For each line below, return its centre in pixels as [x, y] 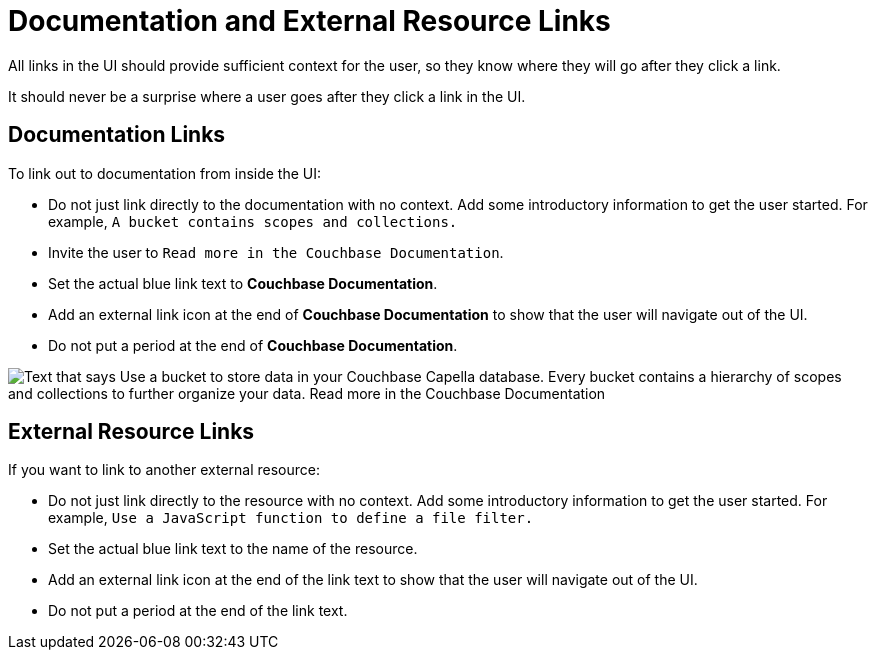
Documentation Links [117, 135]
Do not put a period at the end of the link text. [198, 611]
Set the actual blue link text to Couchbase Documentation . [243, 283]
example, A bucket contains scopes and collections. [253, 221]
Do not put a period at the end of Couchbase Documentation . [253, 345]
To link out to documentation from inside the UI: [165, 173]
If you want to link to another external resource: [164, 470]
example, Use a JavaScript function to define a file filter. [291, 518]
